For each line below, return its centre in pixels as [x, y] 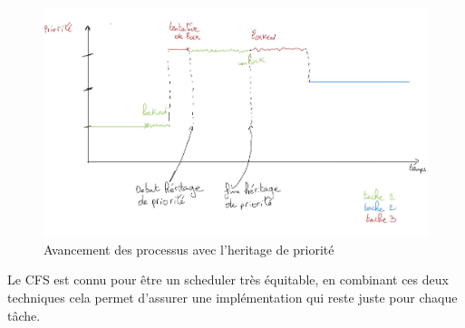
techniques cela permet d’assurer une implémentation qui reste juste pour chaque [232, 298]
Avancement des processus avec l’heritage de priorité [189, 249]
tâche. [24, 315]
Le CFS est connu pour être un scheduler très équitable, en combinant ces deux [228, 280]
